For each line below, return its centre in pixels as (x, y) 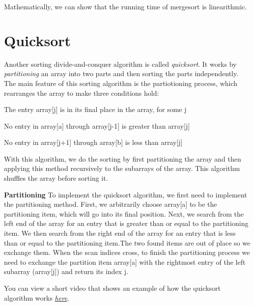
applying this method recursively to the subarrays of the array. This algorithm (122, 168)
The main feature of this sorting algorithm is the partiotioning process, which (121, 83)
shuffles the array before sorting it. (56, 178)
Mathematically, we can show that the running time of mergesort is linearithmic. (126, 6)
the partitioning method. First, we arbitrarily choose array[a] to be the (111, 204)
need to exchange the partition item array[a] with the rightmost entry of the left (125, 262)
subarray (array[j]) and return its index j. (66, 271)
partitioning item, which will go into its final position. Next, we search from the (124, 213)
